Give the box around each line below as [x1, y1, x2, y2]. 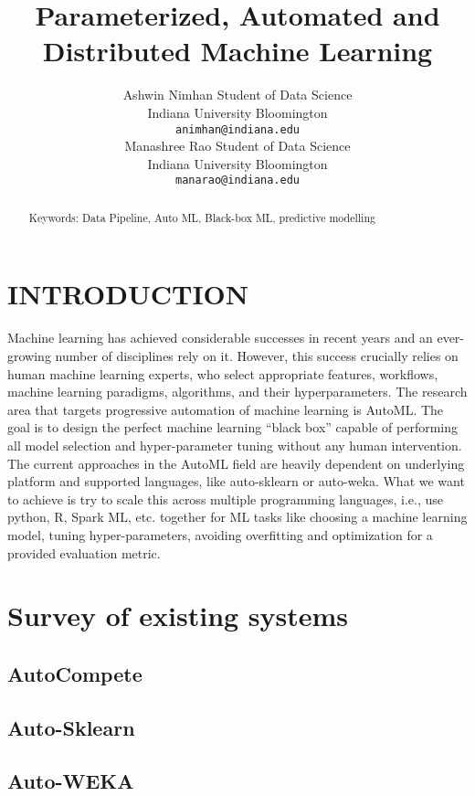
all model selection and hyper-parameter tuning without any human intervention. [7, 435, 462, 454]
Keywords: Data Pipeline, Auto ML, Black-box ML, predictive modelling [28, 209, 375, 225]
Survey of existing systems [7, 597, 349, 634]
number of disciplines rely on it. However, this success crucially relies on [55, 345, 459, 365]
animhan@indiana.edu [174, 122, 301, 136]
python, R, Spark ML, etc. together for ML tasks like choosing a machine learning [7, 507, 468, 526]
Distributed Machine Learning [42, 32, 433, 69]
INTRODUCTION [7, 275, 249, 313]
